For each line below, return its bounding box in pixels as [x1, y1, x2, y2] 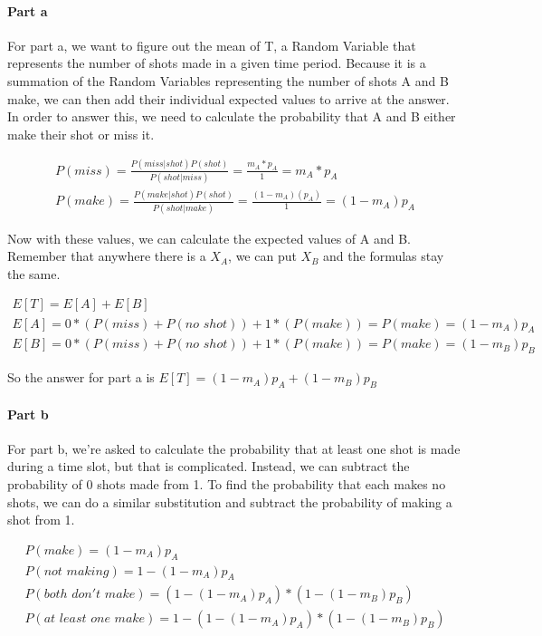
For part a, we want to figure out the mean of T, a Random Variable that [7, 35, 416, 54]
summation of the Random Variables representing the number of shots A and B [7, 71, 449, 90]
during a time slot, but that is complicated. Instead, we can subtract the [7, 457, 410, 476]
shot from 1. [7, 510, 75, 529]
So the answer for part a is [7, 368, 155, 387]
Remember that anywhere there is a [7, 246, 206, 265]
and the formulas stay [323, 246, 444, 265]
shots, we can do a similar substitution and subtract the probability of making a [7, 492, 452, 511]
